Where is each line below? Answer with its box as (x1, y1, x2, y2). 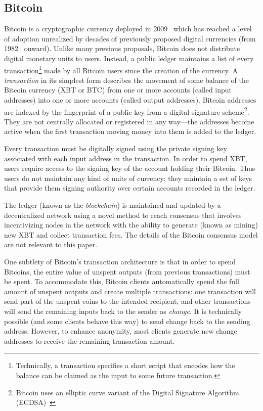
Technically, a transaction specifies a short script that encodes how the (16, 360, 235, 371)
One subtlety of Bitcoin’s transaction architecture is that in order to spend (4, 256, 236, 266)
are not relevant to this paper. (4, 239, 98, 250)
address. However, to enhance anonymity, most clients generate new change (4, 326, 237, 336)
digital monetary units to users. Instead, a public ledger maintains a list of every (4, 53, 254, 63)
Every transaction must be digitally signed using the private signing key (4, 143, 227, 154)
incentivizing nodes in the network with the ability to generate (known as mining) (4, 219, 258, 230)
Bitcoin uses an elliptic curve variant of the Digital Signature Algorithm (16, 387, 239, 397)
